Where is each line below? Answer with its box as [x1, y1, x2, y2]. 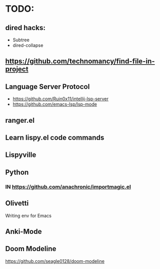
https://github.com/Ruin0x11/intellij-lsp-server [12, 96, 109, 102]
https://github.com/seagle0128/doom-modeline [5, 258, 105, 264]
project [5, 65, 29, 74]
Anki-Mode [5, 227, 42, 236]
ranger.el [5, 116, 35, 125]
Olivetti [5, 199, 29, 208]
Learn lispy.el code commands [5, 133, 105, 142]
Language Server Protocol [5, 82, 90, 91]
